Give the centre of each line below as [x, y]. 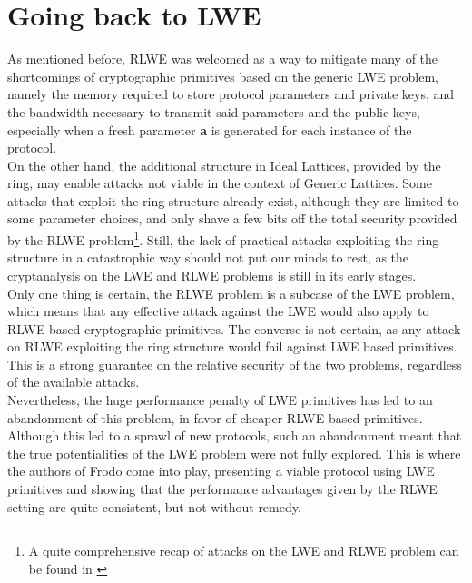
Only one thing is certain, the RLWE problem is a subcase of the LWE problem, [231, 293]
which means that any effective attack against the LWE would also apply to [218, 311]
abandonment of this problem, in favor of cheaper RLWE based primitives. [215, 417]
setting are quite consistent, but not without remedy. [154, 506]
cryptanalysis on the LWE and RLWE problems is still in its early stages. [212, 275]
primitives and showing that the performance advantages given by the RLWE [222, 489]
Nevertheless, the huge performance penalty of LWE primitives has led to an [220, 400]
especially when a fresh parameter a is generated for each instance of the [210, 129]
